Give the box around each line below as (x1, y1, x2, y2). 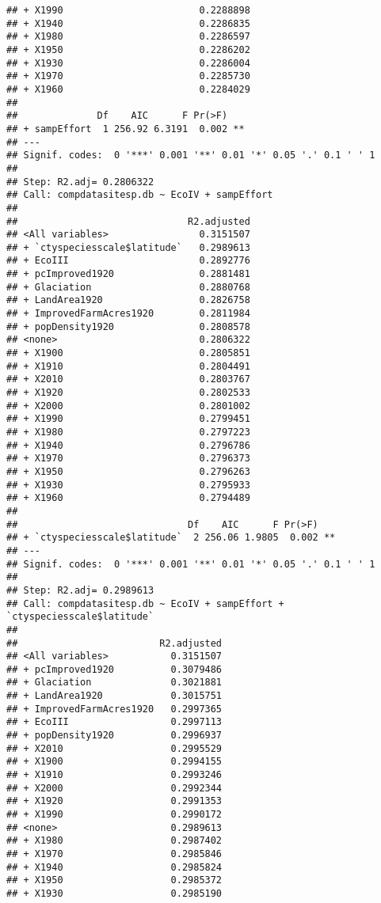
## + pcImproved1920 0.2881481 (6, 268, 250, 280)
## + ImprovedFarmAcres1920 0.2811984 (6, 308, 250, 320)
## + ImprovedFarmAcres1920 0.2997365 (6, 703, 223, 715)
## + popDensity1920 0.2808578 (6, 321, 250, 332)
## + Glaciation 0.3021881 (6, 677, 223, 689)
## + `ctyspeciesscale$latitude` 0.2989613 (6, 241, 250, 253)
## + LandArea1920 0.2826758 (6, 294, 250, 306)
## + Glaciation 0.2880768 (6, 281, 250, 293)
